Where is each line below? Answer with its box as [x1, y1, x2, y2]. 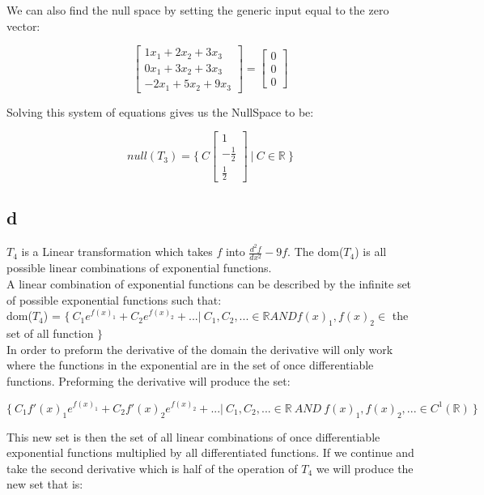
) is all [355, 243, 387, 260]
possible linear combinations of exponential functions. [6, 259, 272, 276]
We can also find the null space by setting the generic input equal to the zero [6, 2, 389, 18]
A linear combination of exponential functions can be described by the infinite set [6, 275, 412, 292]
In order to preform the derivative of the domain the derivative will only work [6, 340, 393, 357]
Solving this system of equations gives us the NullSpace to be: [6, 103, 314, 120]
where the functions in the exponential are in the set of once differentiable [6, 356, 374, 373]
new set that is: [6, 476, 83, 493]
